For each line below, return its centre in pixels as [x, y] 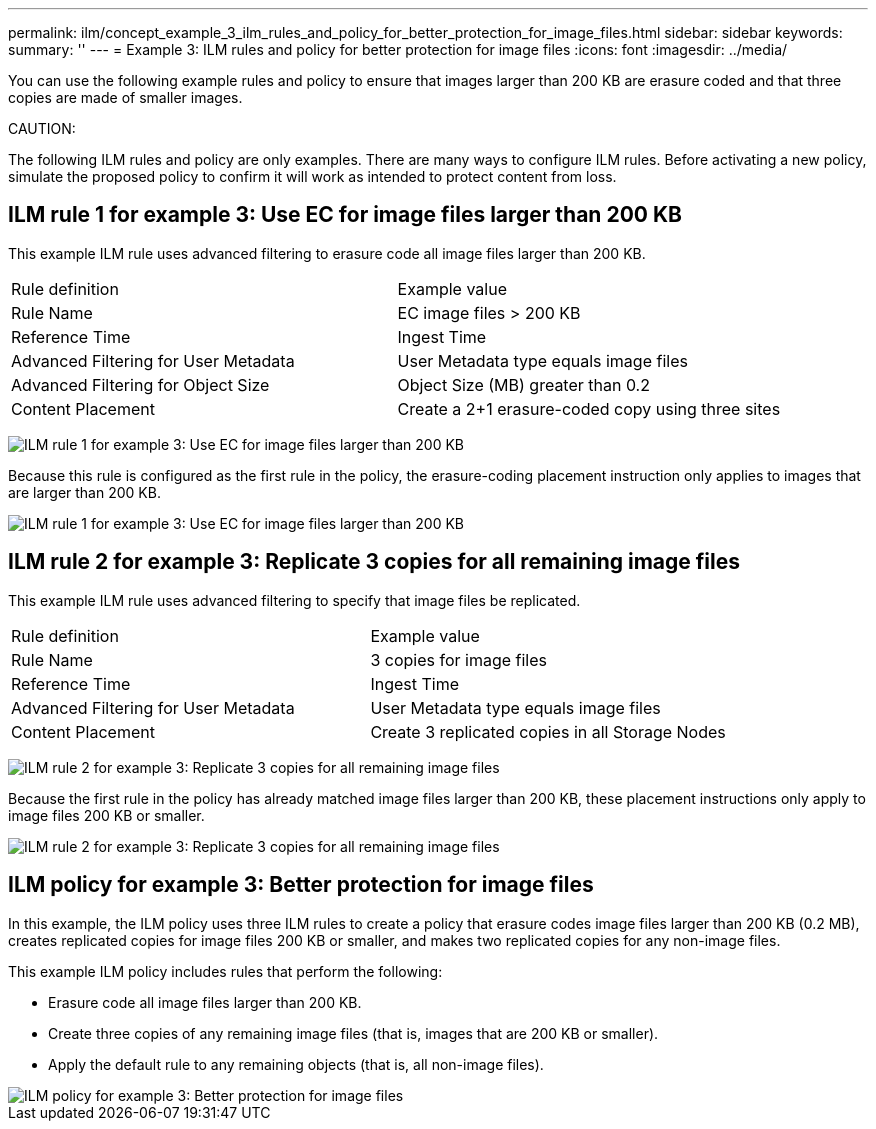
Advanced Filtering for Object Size [140, 384]
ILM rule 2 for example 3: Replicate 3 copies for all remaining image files [374, 562]
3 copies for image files [458, 659]
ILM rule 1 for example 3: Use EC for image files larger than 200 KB [345, 215]
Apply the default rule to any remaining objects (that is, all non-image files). [296, 1064]
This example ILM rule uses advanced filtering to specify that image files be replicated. [294, 600]
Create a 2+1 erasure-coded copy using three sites [589, 408]
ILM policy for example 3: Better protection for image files [301, 885]
